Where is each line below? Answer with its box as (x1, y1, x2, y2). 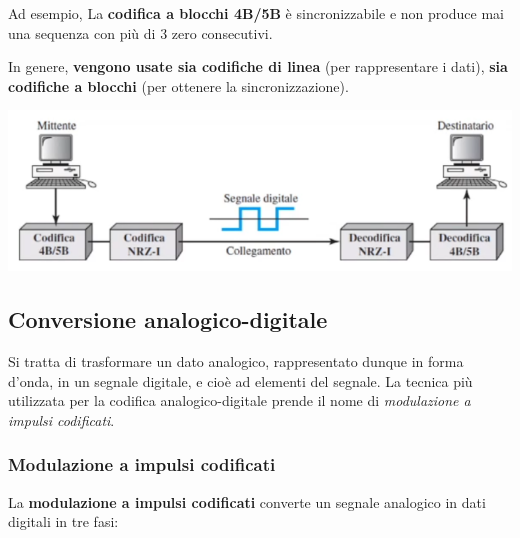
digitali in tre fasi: (8, 511, 119, 532)
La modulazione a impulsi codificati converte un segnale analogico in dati (8, 491, 486, 512)
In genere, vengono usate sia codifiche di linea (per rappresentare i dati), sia (8, 56, 508, 77)
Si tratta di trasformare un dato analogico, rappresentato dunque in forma (8, 351, 464, 372)
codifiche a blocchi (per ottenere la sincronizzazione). (8, 75, 349, 96)
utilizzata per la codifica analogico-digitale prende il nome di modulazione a (8, 390, 471, 411)
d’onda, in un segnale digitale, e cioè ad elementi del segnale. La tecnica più (8, 370, 473, 391)
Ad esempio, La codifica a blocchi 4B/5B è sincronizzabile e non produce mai (8, 3, 504, 23)
